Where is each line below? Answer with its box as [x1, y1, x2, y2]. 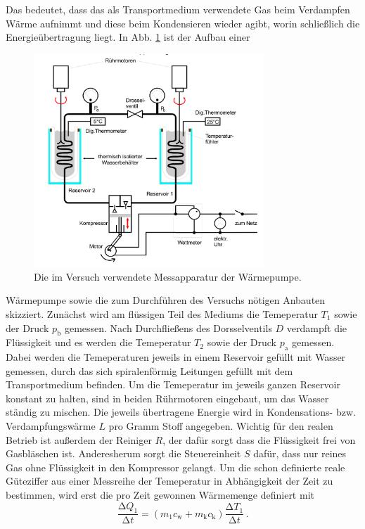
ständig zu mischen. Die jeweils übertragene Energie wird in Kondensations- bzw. [6, 404, 356, 419]
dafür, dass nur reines [253, 446, 347, 461]
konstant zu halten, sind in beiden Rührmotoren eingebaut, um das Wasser [6, 390, 329, 405]
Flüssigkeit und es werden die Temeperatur [6, 335, 191, 350]
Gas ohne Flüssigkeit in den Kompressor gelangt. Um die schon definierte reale [6, 459, 345, 474]
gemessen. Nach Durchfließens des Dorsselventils [64, 320, 272, 335]
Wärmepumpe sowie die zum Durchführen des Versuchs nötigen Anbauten [6, 293, 326, 307]
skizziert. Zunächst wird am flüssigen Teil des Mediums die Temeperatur [6, 306, 318, 321]
